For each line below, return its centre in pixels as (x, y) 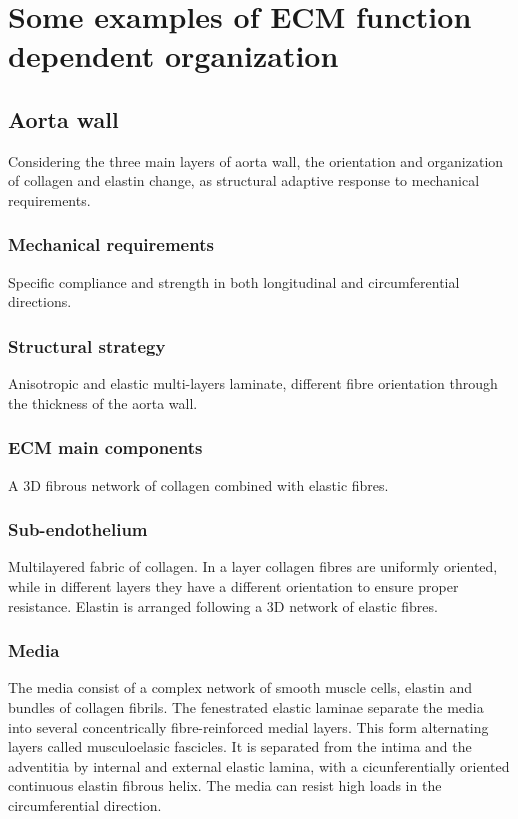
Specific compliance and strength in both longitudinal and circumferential (234, 281)
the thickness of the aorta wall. (103, 402)
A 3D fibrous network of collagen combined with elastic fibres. (198, 484)
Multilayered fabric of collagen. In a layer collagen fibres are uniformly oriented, (253, 566)
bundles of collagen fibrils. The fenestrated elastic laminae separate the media (246, 706)
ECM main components (105, 447)
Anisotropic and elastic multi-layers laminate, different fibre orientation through (253, 383)
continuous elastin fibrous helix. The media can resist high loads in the (225, 785)
